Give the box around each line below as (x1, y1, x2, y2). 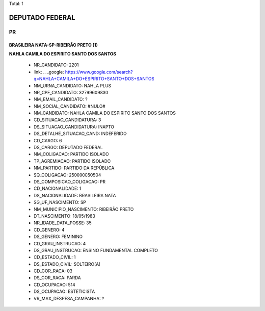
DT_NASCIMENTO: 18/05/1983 (33, 213, 96, 219)
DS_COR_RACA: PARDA (33, 275, 81, 281)
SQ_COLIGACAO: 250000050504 (33, 172, 102, 178)
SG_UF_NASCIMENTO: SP (33, 199, 86, 206)
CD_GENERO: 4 (33, 227, 65, 233)
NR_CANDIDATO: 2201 (33, 62, 79, 68)
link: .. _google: (33, 69, 64, 75)
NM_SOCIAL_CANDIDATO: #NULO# (33, 103, 106, 109)
